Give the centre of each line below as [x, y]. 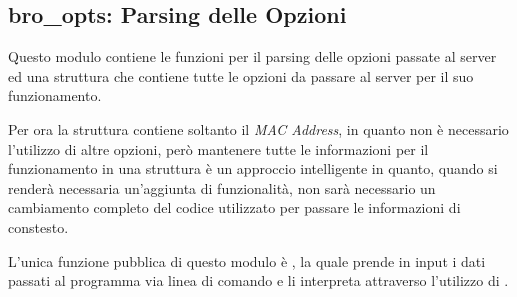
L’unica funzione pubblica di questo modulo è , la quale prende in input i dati [247, 260]
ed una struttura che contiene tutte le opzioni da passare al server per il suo [241, 75]
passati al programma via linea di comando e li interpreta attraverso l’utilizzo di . [258, 280]
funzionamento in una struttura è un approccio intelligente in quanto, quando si [253, 168]
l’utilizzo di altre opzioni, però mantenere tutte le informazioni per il [218, 148]
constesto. [38, 226]
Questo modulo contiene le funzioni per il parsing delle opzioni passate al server [252, 56]
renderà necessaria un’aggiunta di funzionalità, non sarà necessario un [222, 187]
